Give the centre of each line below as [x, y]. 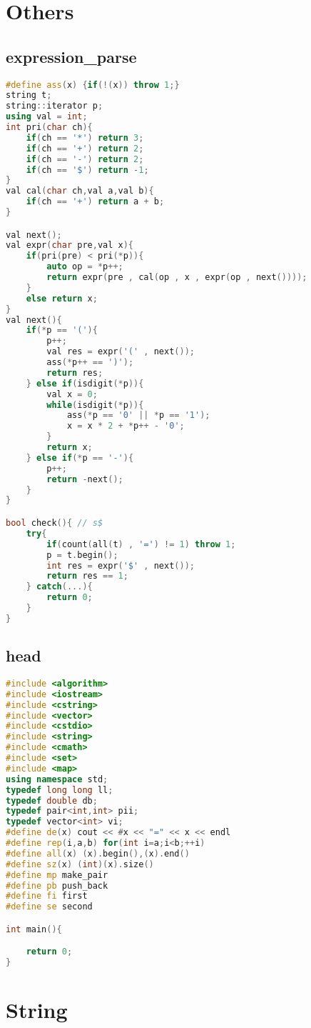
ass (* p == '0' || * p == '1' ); [138, 415]
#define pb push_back [57, 885]
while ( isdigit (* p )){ [95, 405]
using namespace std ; [57, 779]
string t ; [29, 95]
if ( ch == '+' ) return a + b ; [95, 202]
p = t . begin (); [82, 555]
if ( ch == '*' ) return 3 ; [85, 138]
